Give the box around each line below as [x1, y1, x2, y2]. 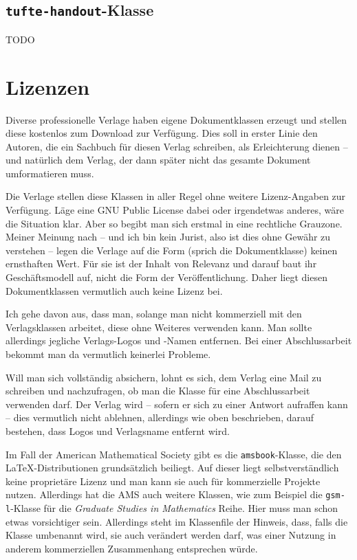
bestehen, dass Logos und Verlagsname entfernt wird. [6, 423, 230, 438]
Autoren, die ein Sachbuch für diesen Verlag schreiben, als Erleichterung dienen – [6, 139, 348, 153]
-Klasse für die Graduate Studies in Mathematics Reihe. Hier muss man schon [10, 501, 338, 515]
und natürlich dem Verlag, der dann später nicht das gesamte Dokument [6, 153, 311, 167]
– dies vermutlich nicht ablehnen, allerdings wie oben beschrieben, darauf [6, 410, 314, 425]
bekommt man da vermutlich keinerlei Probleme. [6, 347, 211, 361]
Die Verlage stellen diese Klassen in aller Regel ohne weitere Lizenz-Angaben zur [6, 189, 346, 203]
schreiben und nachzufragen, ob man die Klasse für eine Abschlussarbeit [6, 383, 310, 398]
